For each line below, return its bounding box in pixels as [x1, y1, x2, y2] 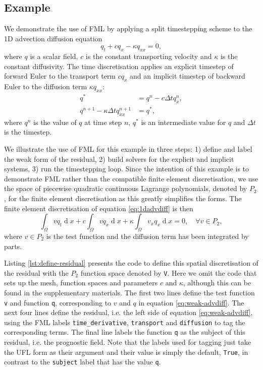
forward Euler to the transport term [4, 71, 116, 81]
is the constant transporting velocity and [85, 51, 212, 61]
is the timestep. [4, 127, 52, 137]
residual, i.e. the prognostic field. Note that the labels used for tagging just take [4, 337, 251, 347]
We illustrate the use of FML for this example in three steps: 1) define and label [4, 143, 252, 154]
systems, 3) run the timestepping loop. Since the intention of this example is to [4, 163, 249, 174]
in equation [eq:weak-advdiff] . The [138, 297, 244, 307]
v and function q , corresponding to [4, 297, 112, 307]
